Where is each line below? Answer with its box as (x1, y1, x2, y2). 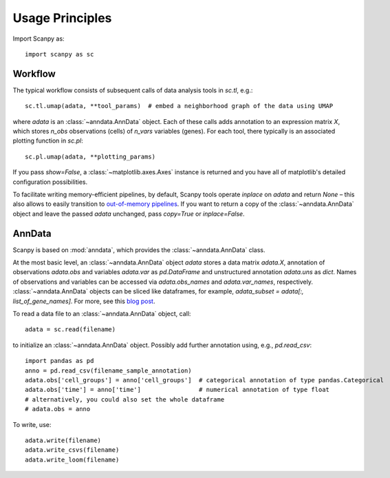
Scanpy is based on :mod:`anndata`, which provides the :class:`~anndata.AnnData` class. (12, 245, 266, 254)
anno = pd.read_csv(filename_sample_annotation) (25, 366, 192, 375)
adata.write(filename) (25, 436, 102, 444)
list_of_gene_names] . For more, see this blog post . (12, 297, 155, 305)
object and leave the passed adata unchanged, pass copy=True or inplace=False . (12, 209, 245, 218)
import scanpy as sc (25, 50, 94, 58)
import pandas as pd (25, 357, 94, 365)
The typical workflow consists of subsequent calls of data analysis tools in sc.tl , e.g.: (12, 86, 253, 94)
